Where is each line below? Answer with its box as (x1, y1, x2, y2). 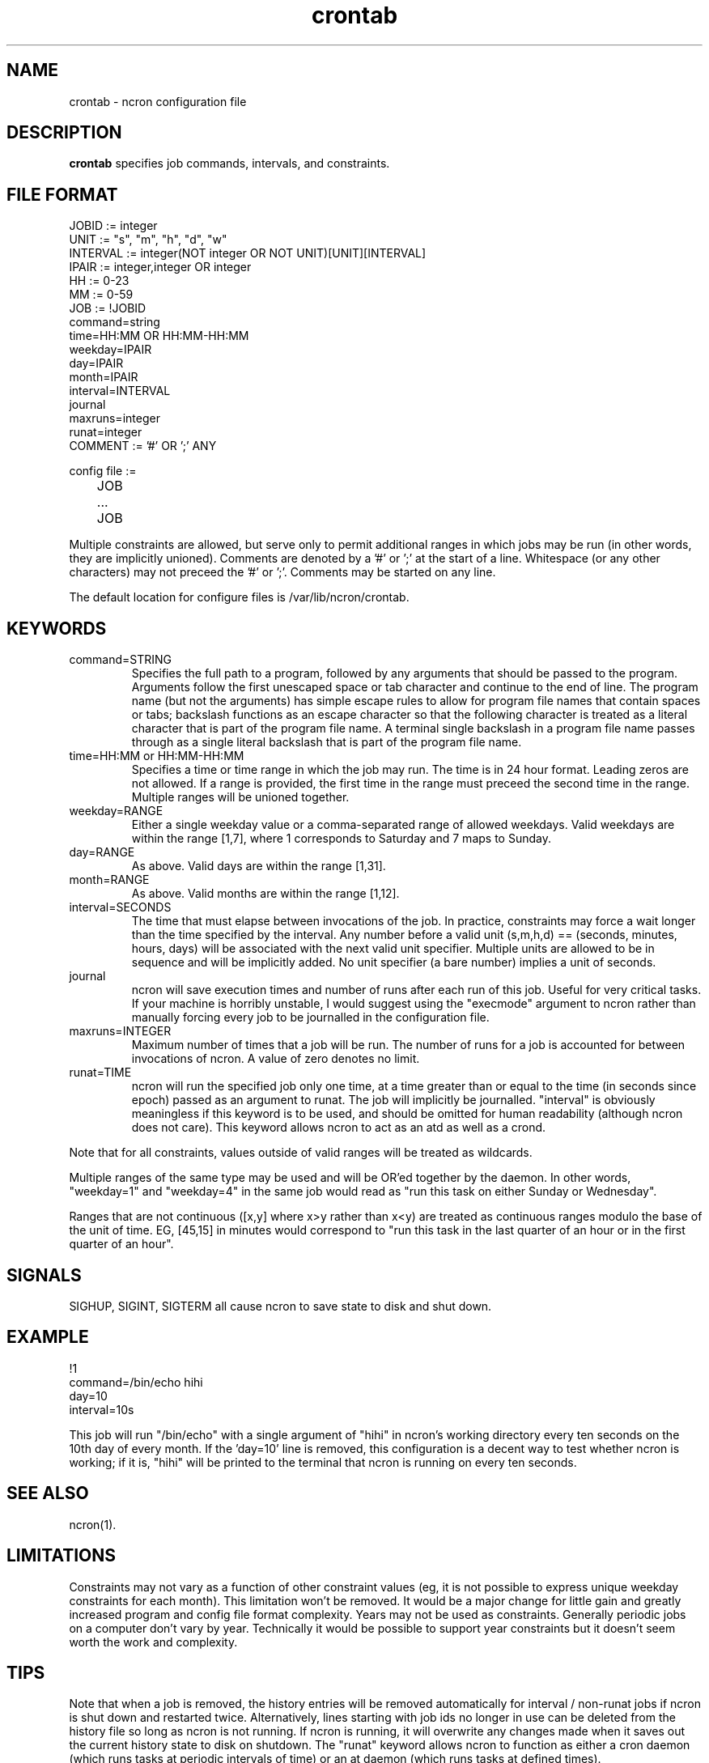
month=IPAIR (69, 370, 138, 384)
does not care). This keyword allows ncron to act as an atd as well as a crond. (131, 1120, 546, 1135)
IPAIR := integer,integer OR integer (69, 260, 252, 274)
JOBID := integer (69, 219, 158, 233)
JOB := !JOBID (69, 301, 146, 316)
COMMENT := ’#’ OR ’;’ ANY (69, 439, 217, 453)
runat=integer (69, 425, 142, 440)
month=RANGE (69, 873, 150, 887)
